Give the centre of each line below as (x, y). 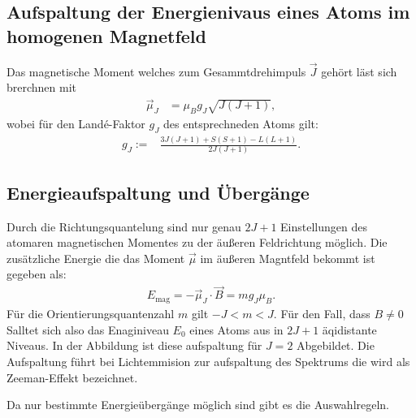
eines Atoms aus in (236, 329)
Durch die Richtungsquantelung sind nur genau (124, 226)
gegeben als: (37, 274)
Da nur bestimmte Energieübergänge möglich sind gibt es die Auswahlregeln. (198, 405)
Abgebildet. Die (336, 345)
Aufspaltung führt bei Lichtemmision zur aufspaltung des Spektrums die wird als (208, 361)
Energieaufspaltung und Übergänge (158, 192)
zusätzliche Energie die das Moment (96, 258)
